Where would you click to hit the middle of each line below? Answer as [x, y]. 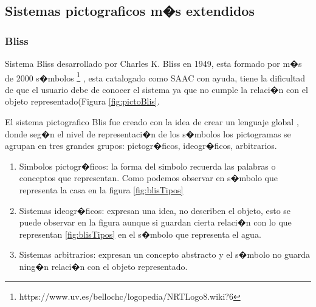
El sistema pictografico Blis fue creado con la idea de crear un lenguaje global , [152, 122]
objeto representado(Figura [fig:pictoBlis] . [82, 101]
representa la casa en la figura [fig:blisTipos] [101, 190]
